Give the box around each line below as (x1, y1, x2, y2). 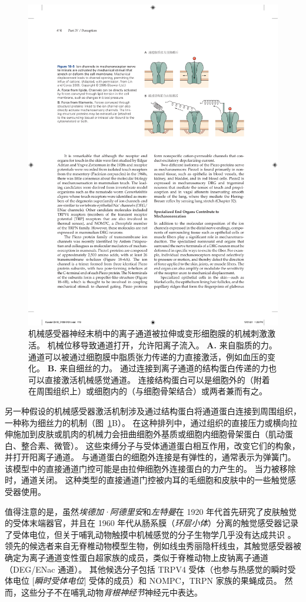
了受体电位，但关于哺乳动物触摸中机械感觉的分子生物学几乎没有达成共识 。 (5, 528, 296, 540)
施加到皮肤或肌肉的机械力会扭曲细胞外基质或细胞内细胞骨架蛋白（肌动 (12, 428, 285, 440)
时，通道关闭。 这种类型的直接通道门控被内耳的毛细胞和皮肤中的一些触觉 (5, 474, 288, 486)
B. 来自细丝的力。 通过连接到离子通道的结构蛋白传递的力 (47, 362, 268, 374)
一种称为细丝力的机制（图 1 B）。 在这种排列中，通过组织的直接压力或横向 (5, 416, 290, 428)
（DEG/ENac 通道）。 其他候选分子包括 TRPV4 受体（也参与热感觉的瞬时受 (5, 563, 296, 575)
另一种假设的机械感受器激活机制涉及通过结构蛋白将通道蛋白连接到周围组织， (5, 404, 301, 417)
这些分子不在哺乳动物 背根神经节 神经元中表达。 (21, 586, 202, 598)
